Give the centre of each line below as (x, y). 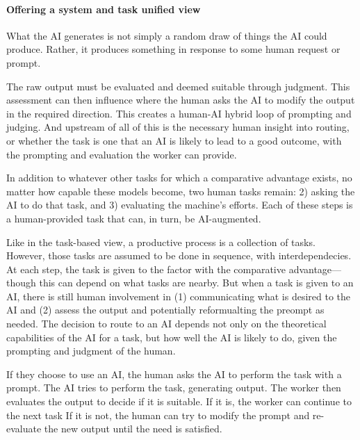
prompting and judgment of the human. (91, 351)
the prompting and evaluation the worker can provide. (122, 154)
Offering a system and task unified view (104, 9)
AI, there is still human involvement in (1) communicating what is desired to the (179, 296)
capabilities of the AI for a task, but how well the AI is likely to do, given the (172, 337)
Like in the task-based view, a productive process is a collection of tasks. (161, 242)
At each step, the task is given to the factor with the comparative (146, 269)
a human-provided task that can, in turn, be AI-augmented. (134, 218)
